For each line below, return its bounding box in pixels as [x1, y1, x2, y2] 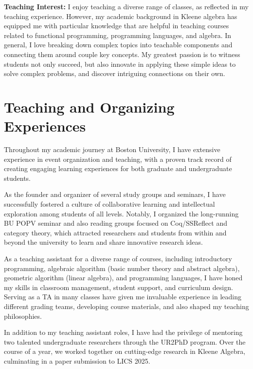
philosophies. [4, 311, 42, 321]
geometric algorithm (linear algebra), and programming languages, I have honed [4, 272, 243, 283]
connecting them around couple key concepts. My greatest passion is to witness [4, 49, 240, 59]
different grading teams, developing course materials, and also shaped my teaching [4, 301, 249, 311]
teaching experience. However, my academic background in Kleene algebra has [4, 11, 237, 21]
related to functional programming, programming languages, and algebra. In [4, 30, 232, 40]
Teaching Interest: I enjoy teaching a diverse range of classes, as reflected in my [4, 1, 249, 11]
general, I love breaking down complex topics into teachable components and [4, 39, 233, 50]
